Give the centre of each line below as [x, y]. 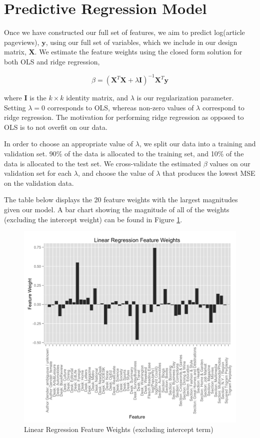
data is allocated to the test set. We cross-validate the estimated [102, 163]
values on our [230, 163]
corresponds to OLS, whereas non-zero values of [120, 107]
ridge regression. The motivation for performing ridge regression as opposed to [124, 117]
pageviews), [22, 42]
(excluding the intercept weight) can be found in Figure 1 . [93, 219]
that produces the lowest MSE [209, 173]
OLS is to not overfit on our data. [56, 127]
